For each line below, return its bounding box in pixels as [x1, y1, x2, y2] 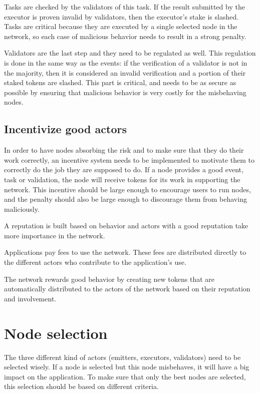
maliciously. [4, 203, 40, 214]
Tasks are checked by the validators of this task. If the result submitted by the [4, 2, 245, 12]
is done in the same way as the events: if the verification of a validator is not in [4, 57, 247, 68]
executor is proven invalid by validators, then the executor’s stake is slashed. [4, 11, 239, 22]
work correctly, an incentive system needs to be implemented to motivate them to [4, 154, 254, 165]
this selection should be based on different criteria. [4, 381, 159, 391]
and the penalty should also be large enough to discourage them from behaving [4, 194, 247, 204]
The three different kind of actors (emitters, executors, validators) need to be [4, 351, 241, 362]
